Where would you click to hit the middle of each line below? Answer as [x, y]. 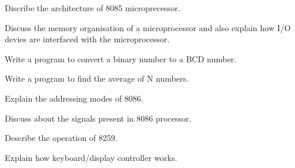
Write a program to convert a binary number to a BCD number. [121, 58]
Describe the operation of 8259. [61, 138]
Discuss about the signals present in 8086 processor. [98, 118]
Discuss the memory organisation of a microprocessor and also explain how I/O [148, 27]
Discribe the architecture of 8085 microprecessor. [93, 8]
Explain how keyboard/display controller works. [91, 157]
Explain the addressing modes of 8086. [74, 98]
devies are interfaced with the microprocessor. [87, 39]
